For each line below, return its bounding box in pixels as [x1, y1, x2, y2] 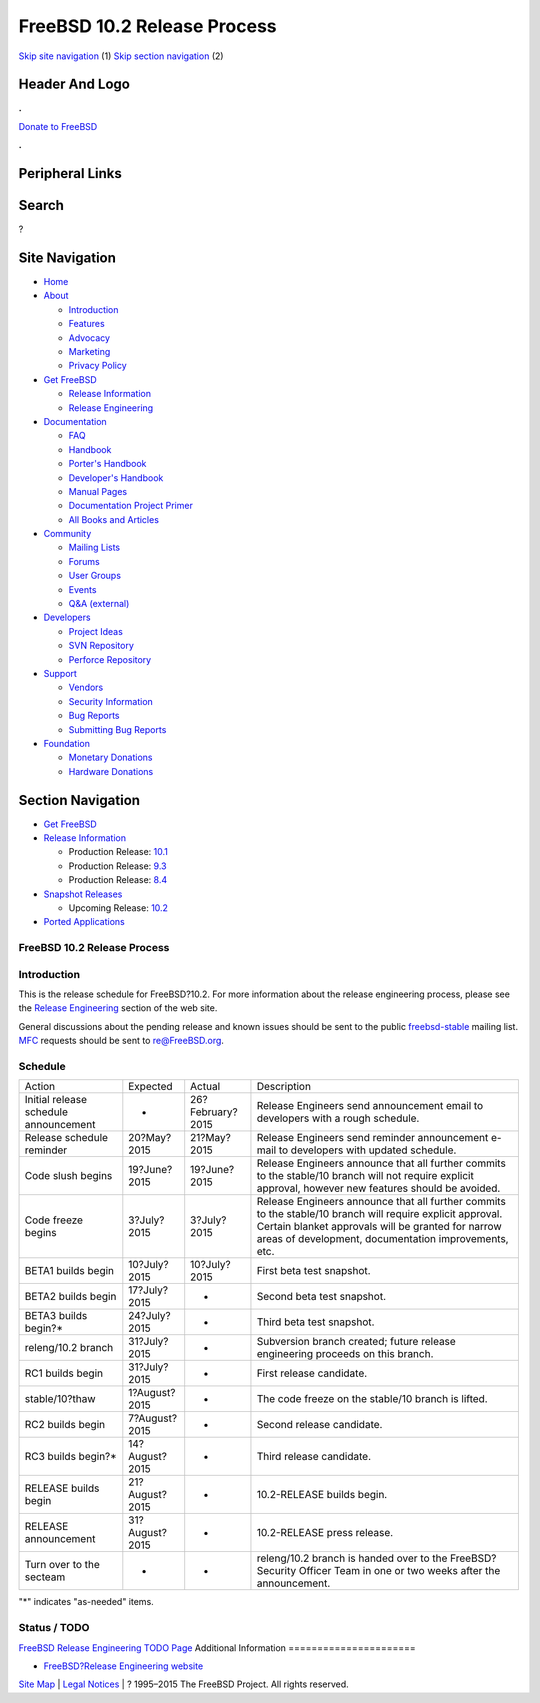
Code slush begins [24, 1169, 113, 1183]
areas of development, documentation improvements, [256, 1232, 509, 1246]
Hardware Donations [68, 765, 154, 777]
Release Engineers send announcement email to [256, 1099, 484, 1113]
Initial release [24, 1093, 88, 1107]
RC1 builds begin [24, 1366, 104, 1380]
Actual [190, 1080, 221, 1094]
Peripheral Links [18, 165, 122, 182]
